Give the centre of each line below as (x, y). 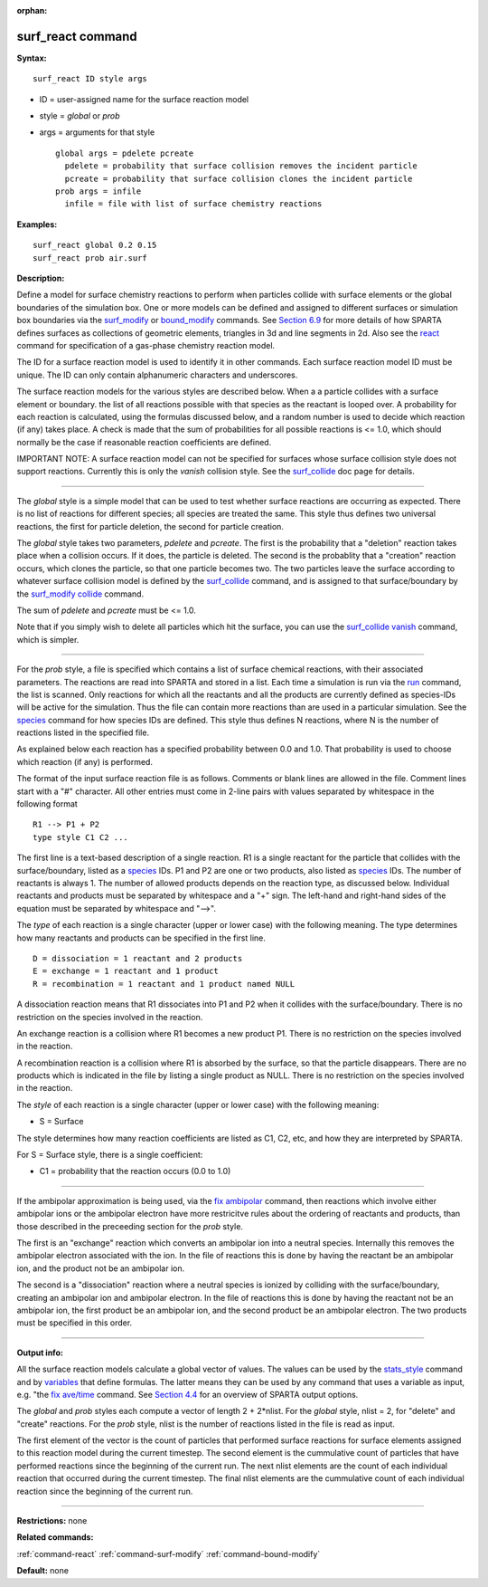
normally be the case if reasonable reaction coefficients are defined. (144, 442)
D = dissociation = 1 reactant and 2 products (138, 958)
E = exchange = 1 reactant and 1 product (126, 971)
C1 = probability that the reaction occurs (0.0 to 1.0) (135, 1171)
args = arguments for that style (97, 132)
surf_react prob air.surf (90, 258)
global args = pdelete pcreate (125, 153)
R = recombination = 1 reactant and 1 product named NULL (164, 984)
